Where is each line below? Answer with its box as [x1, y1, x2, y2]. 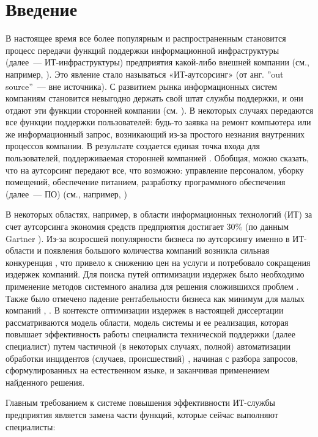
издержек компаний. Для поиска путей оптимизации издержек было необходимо [6, 268, 305, 281]
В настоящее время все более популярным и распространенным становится [6, 32, 286, 45]
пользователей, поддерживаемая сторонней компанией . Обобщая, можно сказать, [6, 152, 309, 164]
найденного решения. [6, 375, 85, 388]
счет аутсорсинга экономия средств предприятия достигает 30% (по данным [6, 220, 289, 233]
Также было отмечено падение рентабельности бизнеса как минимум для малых [6, 292, 305, 304]
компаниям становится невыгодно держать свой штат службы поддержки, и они [6, 92, 303, 105]
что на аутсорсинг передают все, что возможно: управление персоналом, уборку [6, 163, 304, 176]
